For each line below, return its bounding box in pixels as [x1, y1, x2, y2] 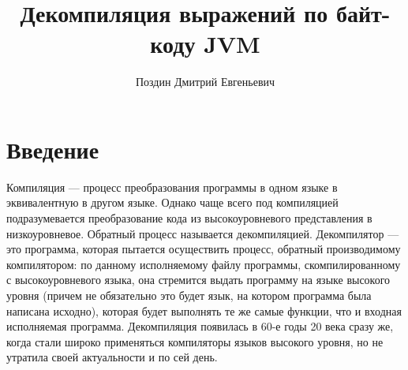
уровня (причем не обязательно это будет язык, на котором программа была [6, 287, 372, 303]
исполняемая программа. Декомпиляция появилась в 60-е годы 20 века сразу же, [6, 318, 394, 334]
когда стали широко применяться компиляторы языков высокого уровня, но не [6, 333, 384, 349]
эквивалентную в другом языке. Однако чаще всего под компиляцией [6, 194, 339, 211]
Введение [6, 133, 99, 165]
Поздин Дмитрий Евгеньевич [135, 73, 275, 90]
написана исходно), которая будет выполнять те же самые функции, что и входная [6, 302, 402, 319]
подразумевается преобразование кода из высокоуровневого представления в [6, 210, 372, 226]
